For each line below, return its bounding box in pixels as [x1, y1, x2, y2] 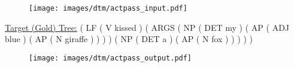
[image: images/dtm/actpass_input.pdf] [29, 4, 187, 12]
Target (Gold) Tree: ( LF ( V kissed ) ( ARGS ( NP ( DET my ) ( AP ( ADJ [5, 21, 290, 33]
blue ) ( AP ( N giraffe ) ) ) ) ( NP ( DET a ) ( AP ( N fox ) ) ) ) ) [5, 33, 253, 45]
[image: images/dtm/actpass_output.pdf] [29, 53, 192, 62]
